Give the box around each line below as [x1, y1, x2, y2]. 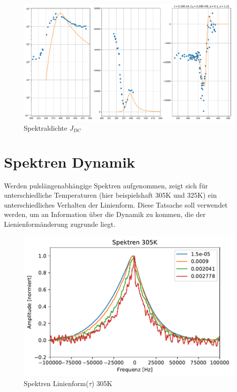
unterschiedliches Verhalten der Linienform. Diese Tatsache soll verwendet [4, 199, 228, 210]
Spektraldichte [24, 122, 67, 133]
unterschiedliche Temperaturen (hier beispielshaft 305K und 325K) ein [4, 190, 217, 200]
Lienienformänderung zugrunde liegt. [4, 218, 116, 229]
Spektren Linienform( [24, 378, 89, 388]
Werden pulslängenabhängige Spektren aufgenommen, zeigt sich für [4, 180, 208, 190]
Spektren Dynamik [4, 151, 135, 172]
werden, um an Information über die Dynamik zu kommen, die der [4, 209, 206, 219]
